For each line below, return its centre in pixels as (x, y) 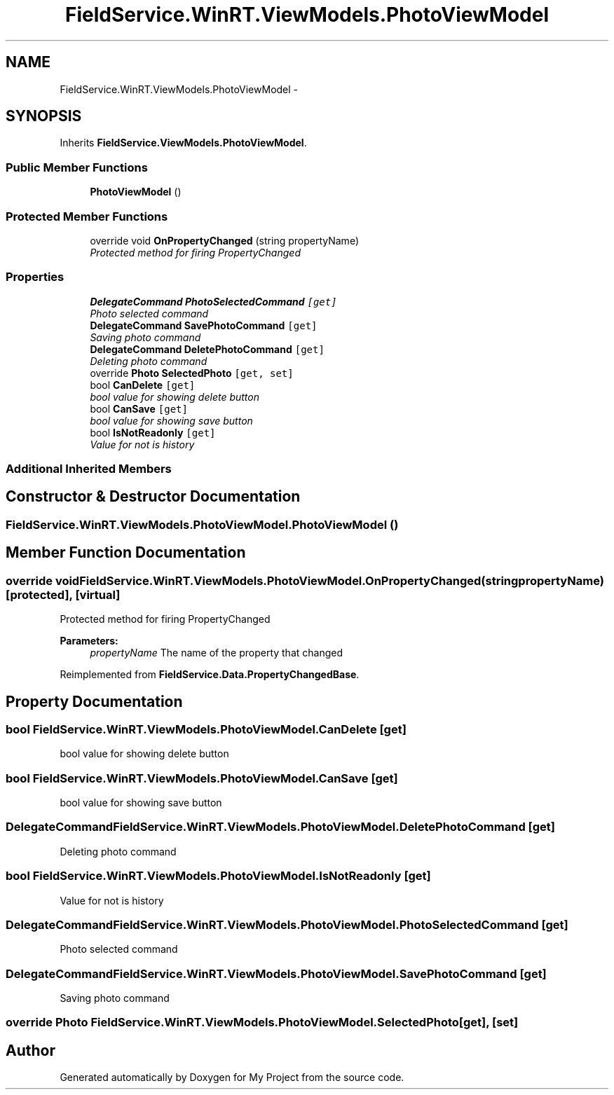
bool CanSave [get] (139, 408)
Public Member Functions (77, 167)
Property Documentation (94, 701)
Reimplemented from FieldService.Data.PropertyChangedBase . (210, 675)
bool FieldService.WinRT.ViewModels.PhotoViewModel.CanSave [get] (202, 778)
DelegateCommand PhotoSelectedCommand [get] (213, 301)
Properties (35, 277)
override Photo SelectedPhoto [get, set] (192, 373)
